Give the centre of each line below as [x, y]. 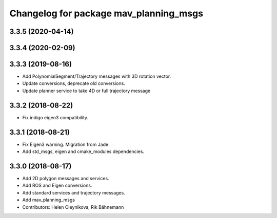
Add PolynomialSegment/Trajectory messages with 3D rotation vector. [97, 76]
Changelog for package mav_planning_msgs [106, 13]
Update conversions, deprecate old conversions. [74, 83]
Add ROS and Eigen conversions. [57, 186]
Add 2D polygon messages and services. [66, 178]
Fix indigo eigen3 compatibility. [55, 117]
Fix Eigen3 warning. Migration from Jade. [66, 144]
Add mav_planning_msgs [49, 200]
